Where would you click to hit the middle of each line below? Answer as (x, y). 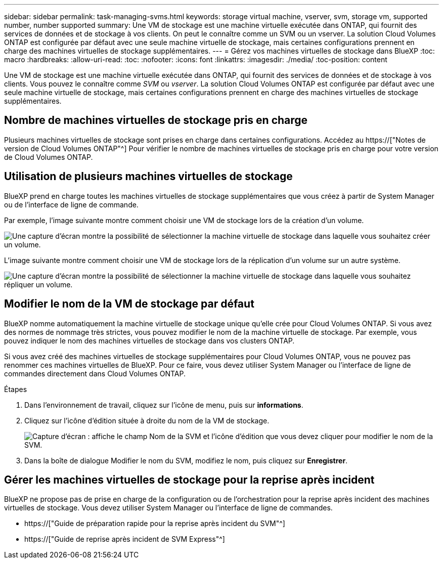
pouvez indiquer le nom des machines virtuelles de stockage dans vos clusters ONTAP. (149, 340)
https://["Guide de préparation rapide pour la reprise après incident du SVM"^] (155, 524)
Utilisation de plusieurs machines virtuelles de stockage (148, 177)
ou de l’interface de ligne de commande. (71, 204)
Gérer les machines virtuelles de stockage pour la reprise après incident (189, 480)
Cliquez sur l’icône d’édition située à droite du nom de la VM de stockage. (147, 420)
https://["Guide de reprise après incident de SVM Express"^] (125, 539)
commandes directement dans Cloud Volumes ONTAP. (95, 373)
